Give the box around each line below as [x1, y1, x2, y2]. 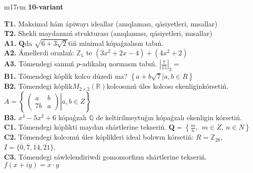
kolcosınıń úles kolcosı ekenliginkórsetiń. [106, 81, 229, 91]
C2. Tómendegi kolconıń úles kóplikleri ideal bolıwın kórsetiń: [4, 132, 194, 142]
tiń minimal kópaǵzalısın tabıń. [68, 37, 164, 48]
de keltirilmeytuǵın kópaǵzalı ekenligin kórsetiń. [96, 112, 242, 122]
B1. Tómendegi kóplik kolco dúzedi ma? [4, 71, 128, 81]
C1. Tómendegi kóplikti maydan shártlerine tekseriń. [4, 122, 167, 132]
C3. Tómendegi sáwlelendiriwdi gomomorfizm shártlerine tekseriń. [4, 151, 207, 162]
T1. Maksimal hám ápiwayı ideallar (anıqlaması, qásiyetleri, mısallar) [4, 18, 218, 28]
